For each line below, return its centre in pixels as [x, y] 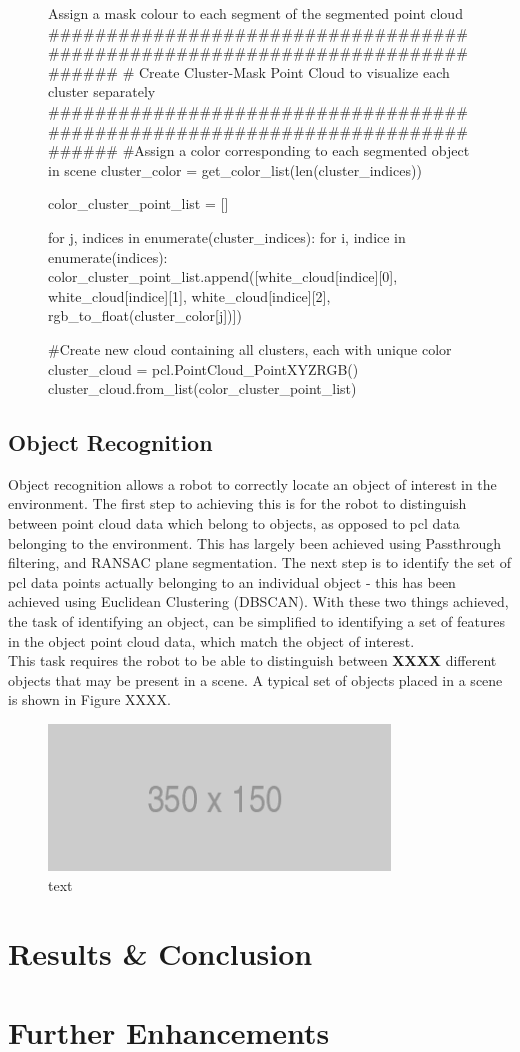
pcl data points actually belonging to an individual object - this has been [232, 581]
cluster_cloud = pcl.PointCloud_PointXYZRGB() [203, 368]
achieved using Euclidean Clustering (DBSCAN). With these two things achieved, [258, 601]
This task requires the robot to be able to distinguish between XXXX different [252, 660]
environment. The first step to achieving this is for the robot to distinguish [237, 503]
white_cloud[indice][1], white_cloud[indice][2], [189, 295]
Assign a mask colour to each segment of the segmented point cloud [255, 13]
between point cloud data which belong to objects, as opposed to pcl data [234, 523]
